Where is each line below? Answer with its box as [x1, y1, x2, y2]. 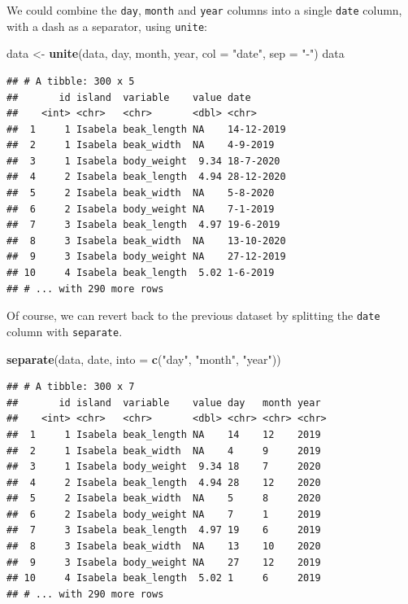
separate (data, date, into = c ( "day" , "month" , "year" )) [7, 350, 281, 367]
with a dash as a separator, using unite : [7, 17, 207, 34]
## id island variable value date [7, 91, 251, 103]
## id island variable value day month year [7, 396, 321, 409]
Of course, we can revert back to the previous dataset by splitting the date [7, 307, 380, 324]
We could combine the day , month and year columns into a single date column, [7, 2, 402, 18]
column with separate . [7, 322, 123, 339]
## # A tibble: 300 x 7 [7, 381, 135, 393]
